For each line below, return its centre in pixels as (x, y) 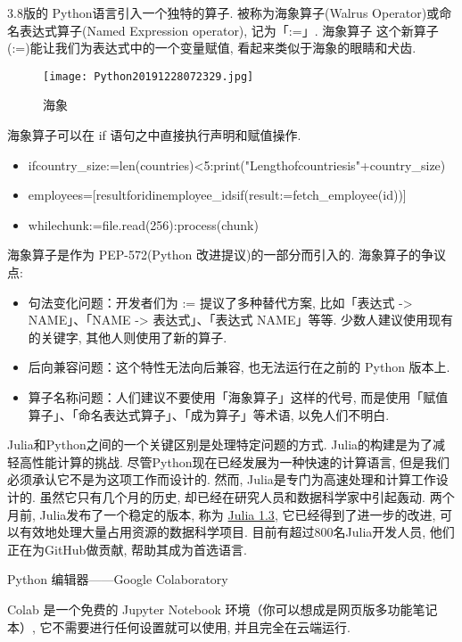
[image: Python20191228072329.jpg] (148, 76)
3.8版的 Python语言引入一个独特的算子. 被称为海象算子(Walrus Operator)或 (223, 12)
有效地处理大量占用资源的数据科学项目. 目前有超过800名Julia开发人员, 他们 (237, 532)
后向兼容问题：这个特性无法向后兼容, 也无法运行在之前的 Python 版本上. (239, 367)
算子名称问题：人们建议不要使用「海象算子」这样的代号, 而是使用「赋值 (238, 396)
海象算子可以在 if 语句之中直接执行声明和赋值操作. (154, 135)
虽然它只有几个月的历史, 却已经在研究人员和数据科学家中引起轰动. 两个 (247, 496)
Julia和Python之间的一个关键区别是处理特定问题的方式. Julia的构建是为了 (220, 444)
